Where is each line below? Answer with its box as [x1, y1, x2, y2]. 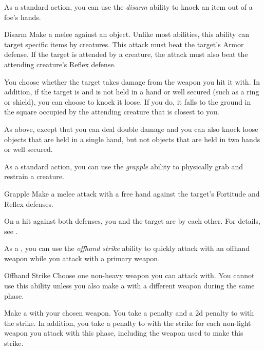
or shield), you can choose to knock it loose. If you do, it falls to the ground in [4, 96, 251, 107]
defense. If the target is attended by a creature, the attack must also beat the [4, 49, 248, 60]
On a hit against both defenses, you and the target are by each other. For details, [4, 216, 260, 226]
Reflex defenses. [4, 198, 53, 209]
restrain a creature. [4, 171, 64, 182]
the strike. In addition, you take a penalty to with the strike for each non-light [4, 317, 251, 328]
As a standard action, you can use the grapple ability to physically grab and [4, 161, 243, 171]
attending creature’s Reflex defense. [4, 59, 116, 69]
